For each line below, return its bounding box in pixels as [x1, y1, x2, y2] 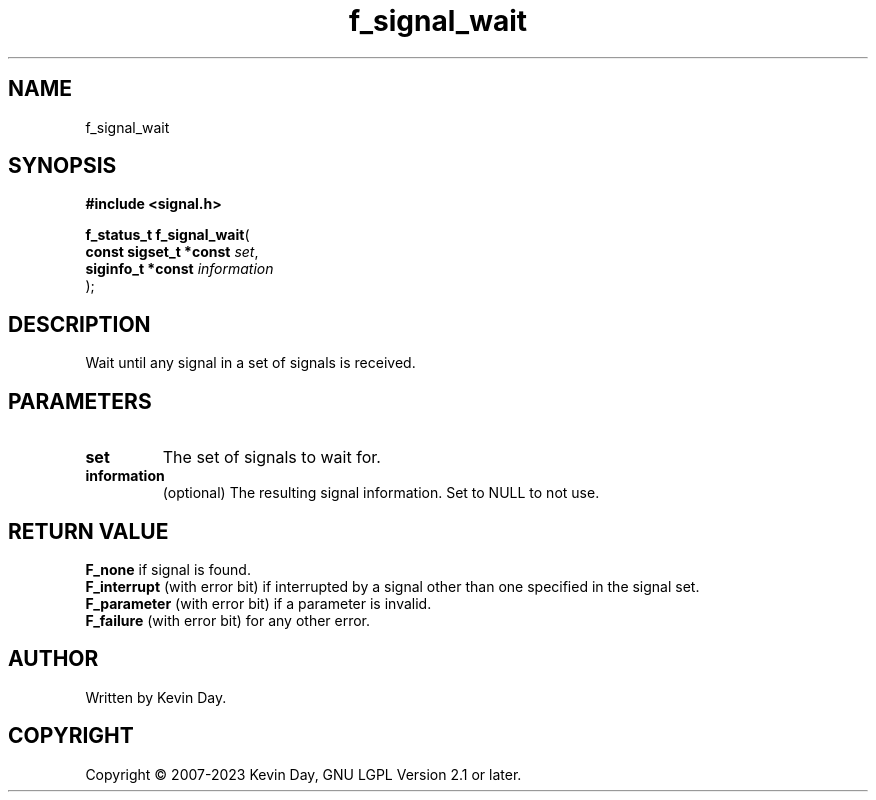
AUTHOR [8, 646, 99, 672]
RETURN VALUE [8, 518, 169, 544]
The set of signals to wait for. [162, 447, 381, 468]
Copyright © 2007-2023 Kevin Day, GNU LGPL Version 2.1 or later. [85, 765, 522, 783]
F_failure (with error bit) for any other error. [85, 611, 371, 629]
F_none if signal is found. [85, 560, 251, 578]
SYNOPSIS [8, 153, 117, 179]
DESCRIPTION [8, 311, 151, 337]
